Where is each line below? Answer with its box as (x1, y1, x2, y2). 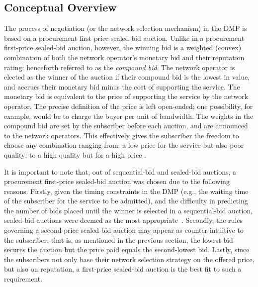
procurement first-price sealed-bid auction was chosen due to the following (4, 176, 230, 187)
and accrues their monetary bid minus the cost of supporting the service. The (4, 81, 240, 92)
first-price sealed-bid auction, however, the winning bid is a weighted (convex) (4, 42, 242, 53)
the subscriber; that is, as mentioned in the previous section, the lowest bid (4, 234, 233, 245)
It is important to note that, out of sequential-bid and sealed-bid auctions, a (4, 166, 237, 177)
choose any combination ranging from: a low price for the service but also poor (4, 140, 244, 150)
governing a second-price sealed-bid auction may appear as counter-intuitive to (4, 225, 244, 235)
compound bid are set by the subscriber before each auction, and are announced (4, 120, 248, 131)
